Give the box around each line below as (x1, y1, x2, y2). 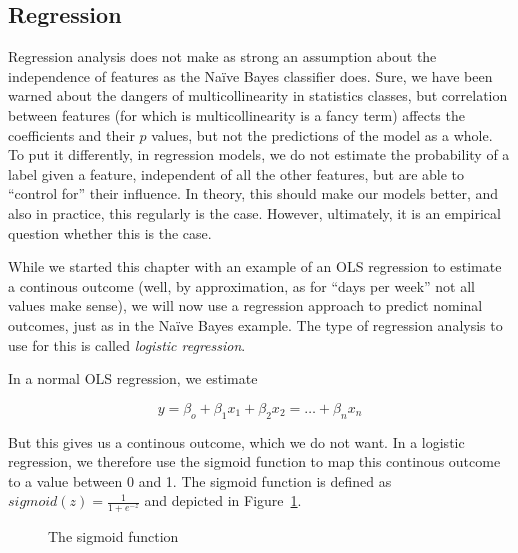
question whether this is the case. (8, 222, 212, 243)
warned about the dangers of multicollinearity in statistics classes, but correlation (8, 85, 508, 106)
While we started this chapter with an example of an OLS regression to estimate (8, 256, 502, 277)
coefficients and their (8, 124, 135, 145)
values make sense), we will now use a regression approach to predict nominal (8, 295, 483, 316)
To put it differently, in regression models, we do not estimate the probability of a (8, 144, 510, 165)
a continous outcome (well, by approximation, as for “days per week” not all (8, 275, 475, 296)
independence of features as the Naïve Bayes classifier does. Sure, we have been (8, 65, 493, 86)
